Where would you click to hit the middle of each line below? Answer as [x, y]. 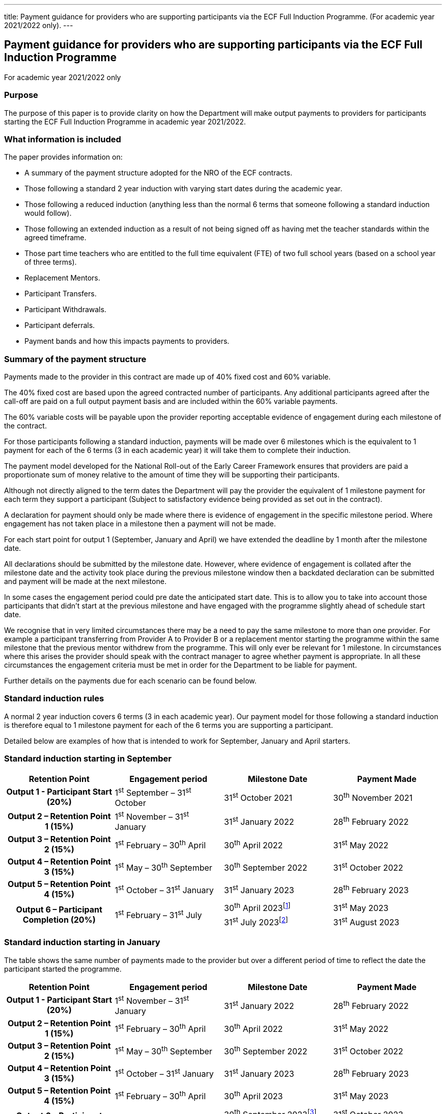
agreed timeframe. [55, 238]
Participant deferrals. [60, 325]
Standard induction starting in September [88, 759]
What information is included [63, 139]
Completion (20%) [59, 919]
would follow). [48, 213]
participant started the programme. [63, 969]
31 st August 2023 [366, 921]
